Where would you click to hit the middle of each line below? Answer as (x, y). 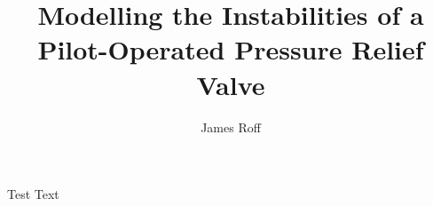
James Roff (231, 127)
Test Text (33, 194)
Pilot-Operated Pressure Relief (231, 49)
